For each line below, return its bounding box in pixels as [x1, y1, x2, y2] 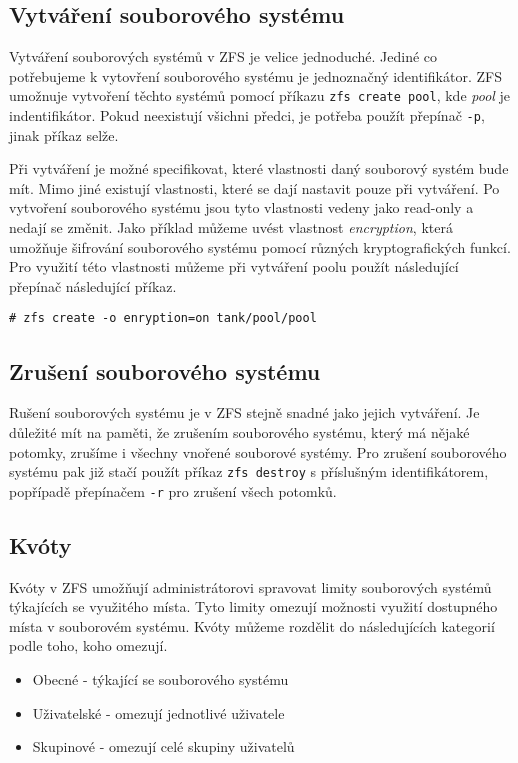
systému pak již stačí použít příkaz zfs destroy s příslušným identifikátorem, [9, 461, 489, 482]
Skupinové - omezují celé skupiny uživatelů [32, 736, 295, 757]
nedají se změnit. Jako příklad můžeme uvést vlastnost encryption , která [9, 217, 453, 238]
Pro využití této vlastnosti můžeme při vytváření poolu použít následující [9, 256, 459, 277]
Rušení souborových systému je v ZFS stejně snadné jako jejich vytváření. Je [9, 402, 480, 423]
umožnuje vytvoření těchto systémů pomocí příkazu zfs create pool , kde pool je [9, 85, 511, 106]
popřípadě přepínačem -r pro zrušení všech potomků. [9, 480, 337, 501]
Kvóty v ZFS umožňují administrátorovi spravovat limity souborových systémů [9, 576, 492, 597]
